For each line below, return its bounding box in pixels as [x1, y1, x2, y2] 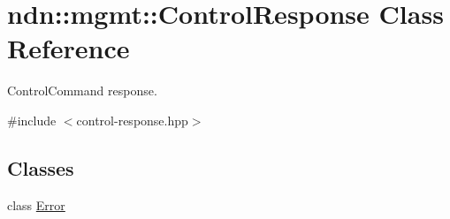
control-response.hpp [76, 110, 188, 129]
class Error [7, 195, 65, 214]
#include [7, 110, 57, 129]
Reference [7, 30, 130, 66]
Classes [7, 154, 74, 181]
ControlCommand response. [7, 81, 157, 100]
